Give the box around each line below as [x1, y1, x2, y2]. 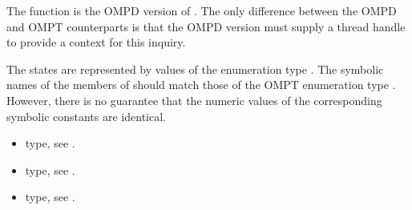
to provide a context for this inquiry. [6, 34, 186, 50]
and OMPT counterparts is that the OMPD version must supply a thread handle [6, 18, 406, 34]
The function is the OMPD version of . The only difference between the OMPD [6, 2, 397, 18]
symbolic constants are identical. [6, 107, 166, 124]
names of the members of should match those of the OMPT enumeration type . [6, 76, 396, 93]
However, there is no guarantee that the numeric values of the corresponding [6, 91, 382, 108]
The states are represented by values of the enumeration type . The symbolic [6, 60, 384, 77]
